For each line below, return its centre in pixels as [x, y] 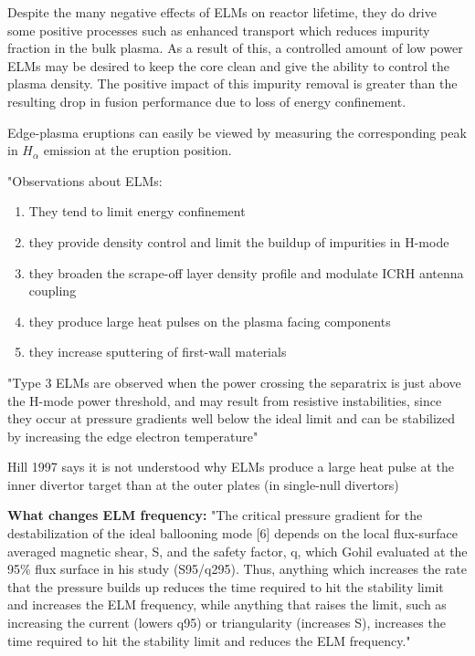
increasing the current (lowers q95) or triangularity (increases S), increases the [227, 623]
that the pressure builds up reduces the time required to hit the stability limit [226, 586]
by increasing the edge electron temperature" [133, 436]
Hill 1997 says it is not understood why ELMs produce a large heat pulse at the [231, 467]
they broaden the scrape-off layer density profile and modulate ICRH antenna [246, 272]
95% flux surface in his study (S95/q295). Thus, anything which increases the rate [237, 569]
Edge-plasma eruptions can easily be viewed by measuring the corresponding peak [237, 132]
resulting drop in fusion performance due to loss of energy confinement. [207, 101]
